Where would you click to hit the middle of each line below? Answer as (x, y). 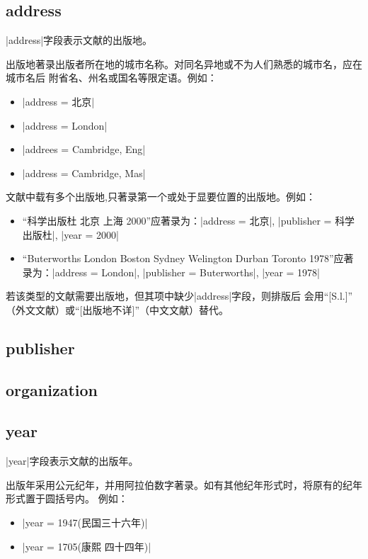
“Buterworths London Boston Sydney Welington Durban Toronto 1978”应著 (188, 258)
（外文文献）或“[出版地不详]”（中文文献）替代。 (117, 309)
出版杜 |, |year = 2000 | (70, 234)
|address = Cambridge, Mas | (84, 173)
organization (52, 389)
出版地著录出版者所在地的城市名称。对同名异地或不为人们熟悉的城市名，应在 (184, 63)
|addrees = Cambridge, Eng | (84, 149)
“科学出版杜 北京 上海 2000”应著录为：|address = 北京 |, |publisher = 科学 (189, 220)
